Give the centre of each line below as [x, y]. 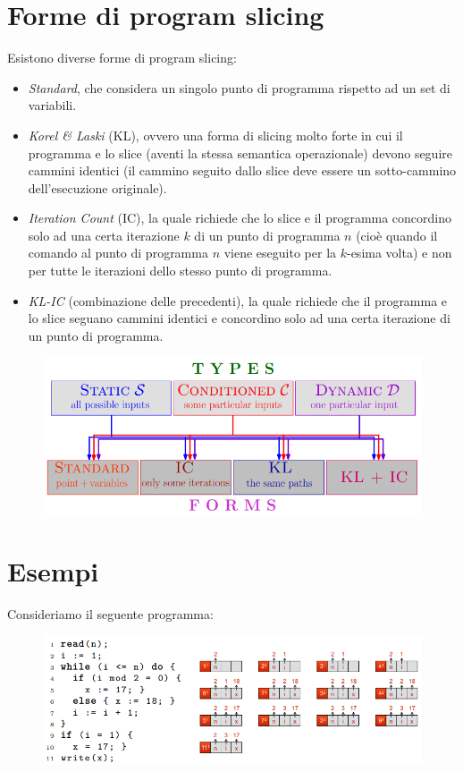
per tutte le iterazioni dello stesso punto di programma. [180, 271]
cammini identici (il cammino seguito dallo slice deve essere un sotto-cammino [242, 170]
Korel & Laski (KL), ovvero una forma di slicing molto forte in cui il [215, 135]
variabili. [52, 105]
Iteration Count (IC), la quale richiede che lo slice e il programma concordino [240, 218]
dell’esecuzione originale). [97, 187]
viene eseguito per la [280, 253]
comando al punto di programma [118, 253]
